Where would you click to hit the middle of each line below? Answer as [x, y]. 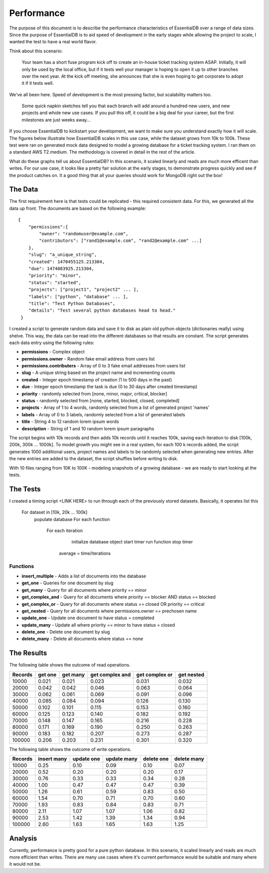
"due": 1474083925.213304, [61, 268]
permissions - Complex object [53, 352]
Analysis [23, 838]
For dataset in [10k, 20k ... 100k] [55, 512]
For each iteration [65, 530]
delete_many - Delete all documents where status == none [82, 639]
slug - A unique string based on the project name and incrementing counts [98, 373]
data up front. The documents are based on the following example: [78, 208]
